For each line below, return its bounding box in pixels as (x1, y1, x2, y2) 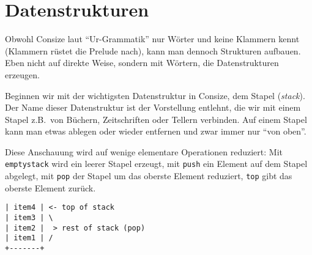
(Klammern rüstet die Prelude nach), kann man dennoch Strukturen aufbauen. (5, 44, 301, 57)
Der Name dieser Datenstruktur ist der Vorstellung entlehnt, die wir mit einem (5, 101, 301, 114)
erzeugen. (5, 68, 40, 81)
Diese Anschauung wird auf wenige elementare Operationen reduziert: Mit (5, 145, 283, 158)
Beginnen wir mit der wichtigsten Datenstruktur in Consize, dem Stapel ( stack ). (5, 89, 305, 102)
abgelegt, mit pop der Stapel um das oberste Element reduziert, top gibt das (5, 169, 292, 182)
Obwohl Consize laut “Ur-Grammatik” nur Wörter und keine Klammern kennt (5, 32, 300, 45)
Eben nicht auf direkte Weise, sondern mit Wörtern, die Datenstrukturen (5, 56, 279, 69)
